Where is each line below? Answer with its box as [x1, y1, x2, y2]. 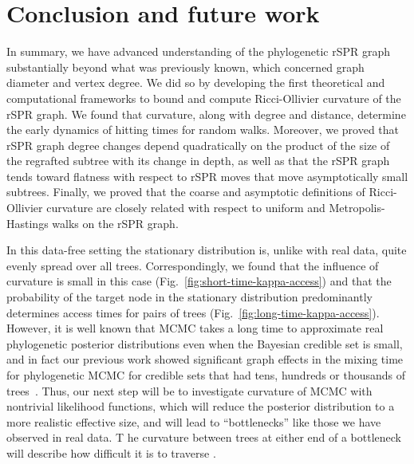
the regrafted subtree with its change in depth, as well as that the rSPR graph [6, 152, 390, 169]
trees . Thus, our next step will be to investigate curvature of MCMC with [6, 382, 373, 399]
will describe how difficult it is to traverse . [6, 444, 216, 461]
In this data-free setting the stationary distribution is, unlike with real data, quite [6, 242, 407, 258]
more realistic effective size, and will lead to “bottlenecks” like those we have [6, 413, 381, 430]
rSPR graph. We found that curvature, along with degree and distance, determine [6, 105, 406, 122]
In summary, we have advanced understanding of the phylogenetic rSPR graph [6, 43, 391, 60]
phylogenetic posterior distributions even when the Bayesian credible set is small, [6, 335, 403, 352]
